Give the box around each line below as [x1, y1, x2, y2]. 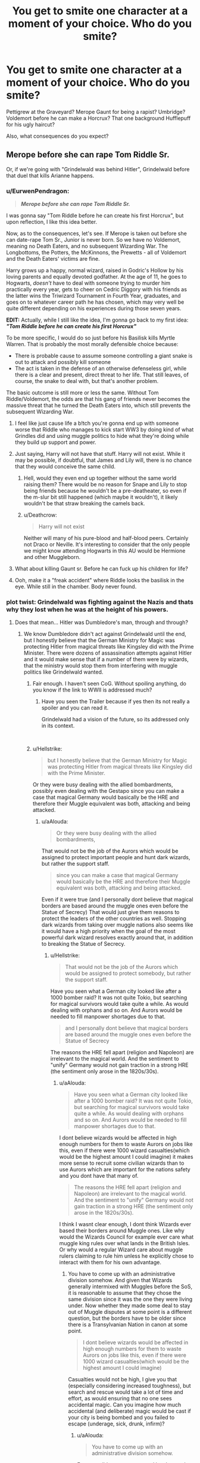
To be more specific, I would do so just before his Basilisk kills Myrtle [6, 334, 176, 341]
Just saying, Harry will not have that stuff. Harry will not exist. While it [14, 450, 186, 458]
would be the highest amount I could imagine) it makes [59, 1153, 193, 1160]
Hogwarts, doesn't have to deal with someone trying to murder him [6, 279, 171, 287]
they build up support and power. [14, 439, 96, 446]
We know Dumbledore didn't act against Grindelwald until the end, [23, 631, 186, 638]
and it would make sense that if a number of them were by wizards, [23, 656, 189, 663]
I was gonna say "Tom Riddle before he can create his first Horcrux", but [6, 212, 184, 219]
